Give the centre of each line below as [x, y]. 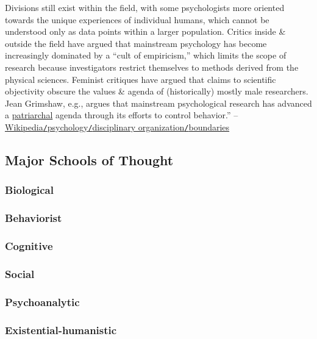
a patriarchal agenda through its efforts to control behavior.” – [122, 115]
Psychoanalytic [42, 302]
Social [20, 273]
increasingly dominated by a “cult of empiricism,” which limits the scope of [146, 55]
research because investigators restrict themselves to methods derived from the [152, 67]
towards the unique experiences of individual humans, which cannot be [137, 19]
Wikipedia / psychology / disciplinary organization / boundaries [117, 127]
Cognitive [29, 245]
